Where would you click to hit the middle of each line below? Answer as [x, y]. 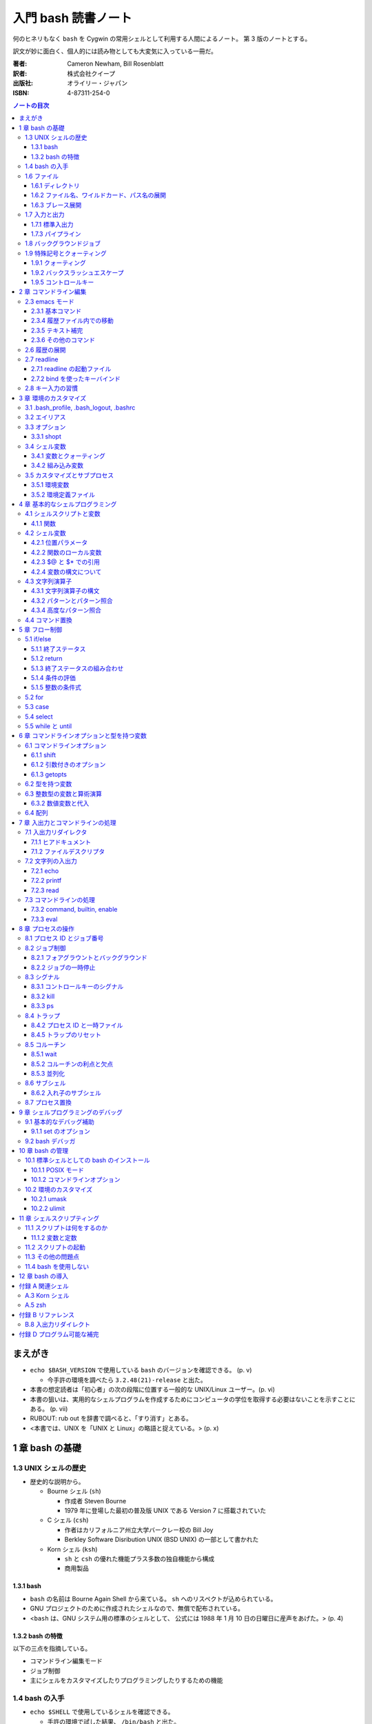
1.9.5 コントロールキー [63, 282]
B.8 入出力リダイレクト [58, 1325]
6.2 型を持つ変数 [49, 784]
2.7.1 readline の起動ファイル [71, 369]
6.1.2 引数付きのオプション [69, 765]
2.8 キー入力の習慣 [52, 388]
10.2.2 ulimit [48, 1209]
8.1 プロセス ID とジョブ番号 [64, 939]
